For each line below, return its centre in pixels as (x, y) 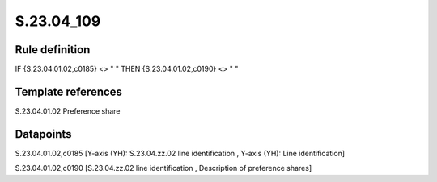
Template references (69, 91)
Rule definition (53, 50)
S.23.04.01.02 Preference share (68, 111)
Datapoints (43, 134)
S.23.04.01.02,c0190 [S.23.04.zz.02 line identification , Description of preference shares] (163, 168)
